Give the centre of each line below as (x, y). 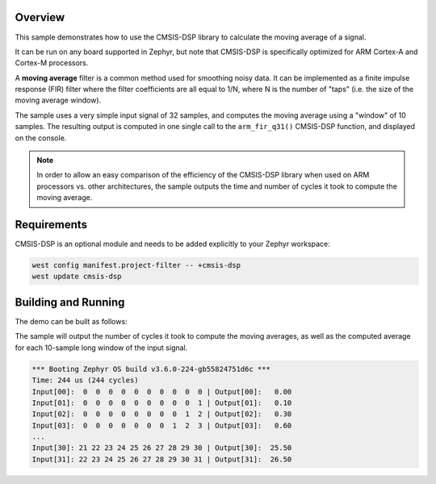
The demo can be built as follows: (71, 321)
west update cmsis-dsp (77, 277)
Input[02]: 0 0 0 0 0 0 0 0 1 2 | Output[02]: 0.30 (162, 414)
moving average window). (58, 100)
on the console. (41, 138)
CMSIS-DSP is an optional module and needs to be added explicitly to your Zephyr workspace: (172, 244)
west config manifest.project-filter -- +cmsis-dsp (136, 265)
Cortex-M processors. (52, 63)
